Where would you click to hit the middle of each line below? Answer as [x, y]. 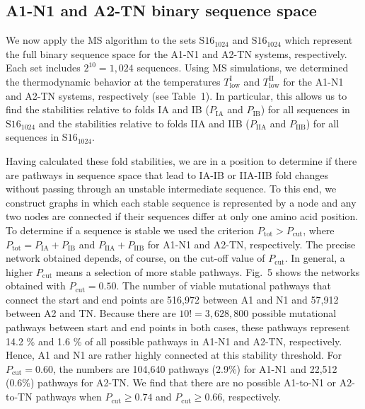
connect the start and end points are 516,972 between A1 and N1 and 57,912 [172, 299]
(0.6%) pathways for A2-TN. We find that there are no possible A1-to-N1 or [171, 382]
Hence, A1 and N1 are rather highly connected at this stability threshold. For [174, 355]
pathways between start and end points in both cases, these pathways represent [178, 327]
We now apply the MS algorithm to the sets [101, 40]
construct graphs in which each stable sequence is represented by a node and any [181, 202]
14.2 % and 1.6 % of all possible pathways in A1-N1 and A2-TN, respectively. [174, 341]
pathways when [69, 397]
